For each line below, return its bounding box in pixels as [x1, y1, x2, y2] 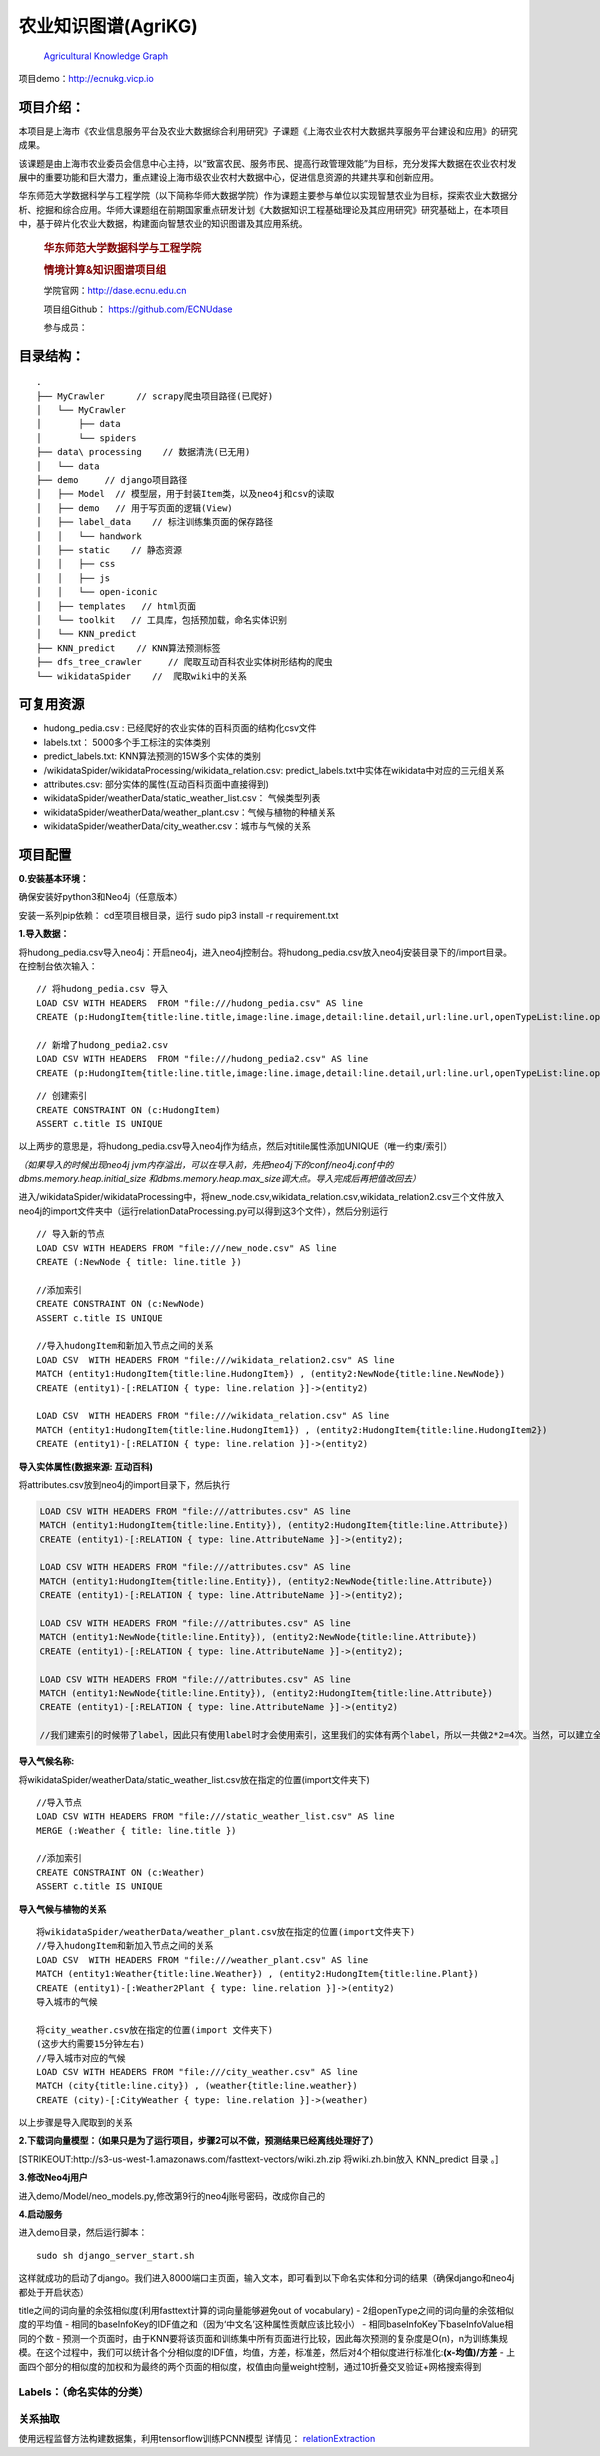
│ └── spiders [36, 432, 137, 444]
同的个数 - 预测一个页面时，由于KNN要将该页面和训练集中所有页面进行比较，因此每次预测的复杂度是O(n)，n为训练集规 [18, 2332, 509, 2344]
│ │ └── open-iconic [36, 586, 158, 598]
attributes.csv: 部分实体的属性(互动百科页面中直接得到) [43, 778, 270, 790]
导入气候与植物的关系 [18, 1903, 107, 1915]
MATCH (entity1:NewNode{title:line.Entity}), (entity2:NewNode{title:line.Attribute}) [39, 1631, 478, 1643]
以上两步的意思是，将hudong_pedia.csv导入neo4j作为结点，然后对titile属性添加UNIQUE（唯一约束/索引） [18, 1140, 453, 1152]
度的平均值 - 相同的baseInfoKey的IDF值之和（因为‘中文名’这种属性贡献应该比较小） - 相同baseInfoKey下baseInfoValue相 [18, 2318, 514, 2330]
